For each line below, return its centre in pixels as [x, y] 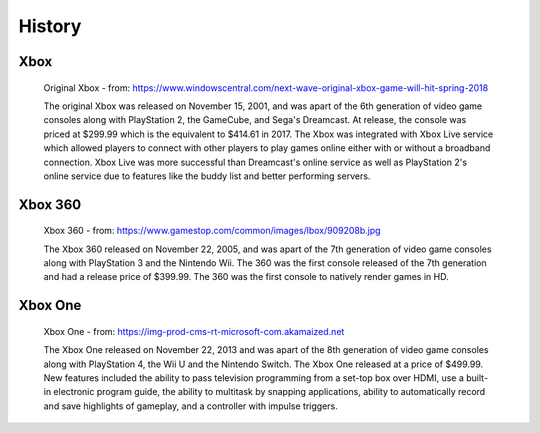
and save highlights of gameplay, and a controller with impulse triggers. [191, 406]
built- [477, 378]
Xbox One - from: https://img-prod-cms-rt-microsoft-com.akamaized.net [194, 331]
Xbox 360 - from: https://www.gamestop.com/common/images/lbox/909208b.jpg [212, 231]
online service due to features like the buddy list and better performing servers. [207, 176]
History [50, 26]
